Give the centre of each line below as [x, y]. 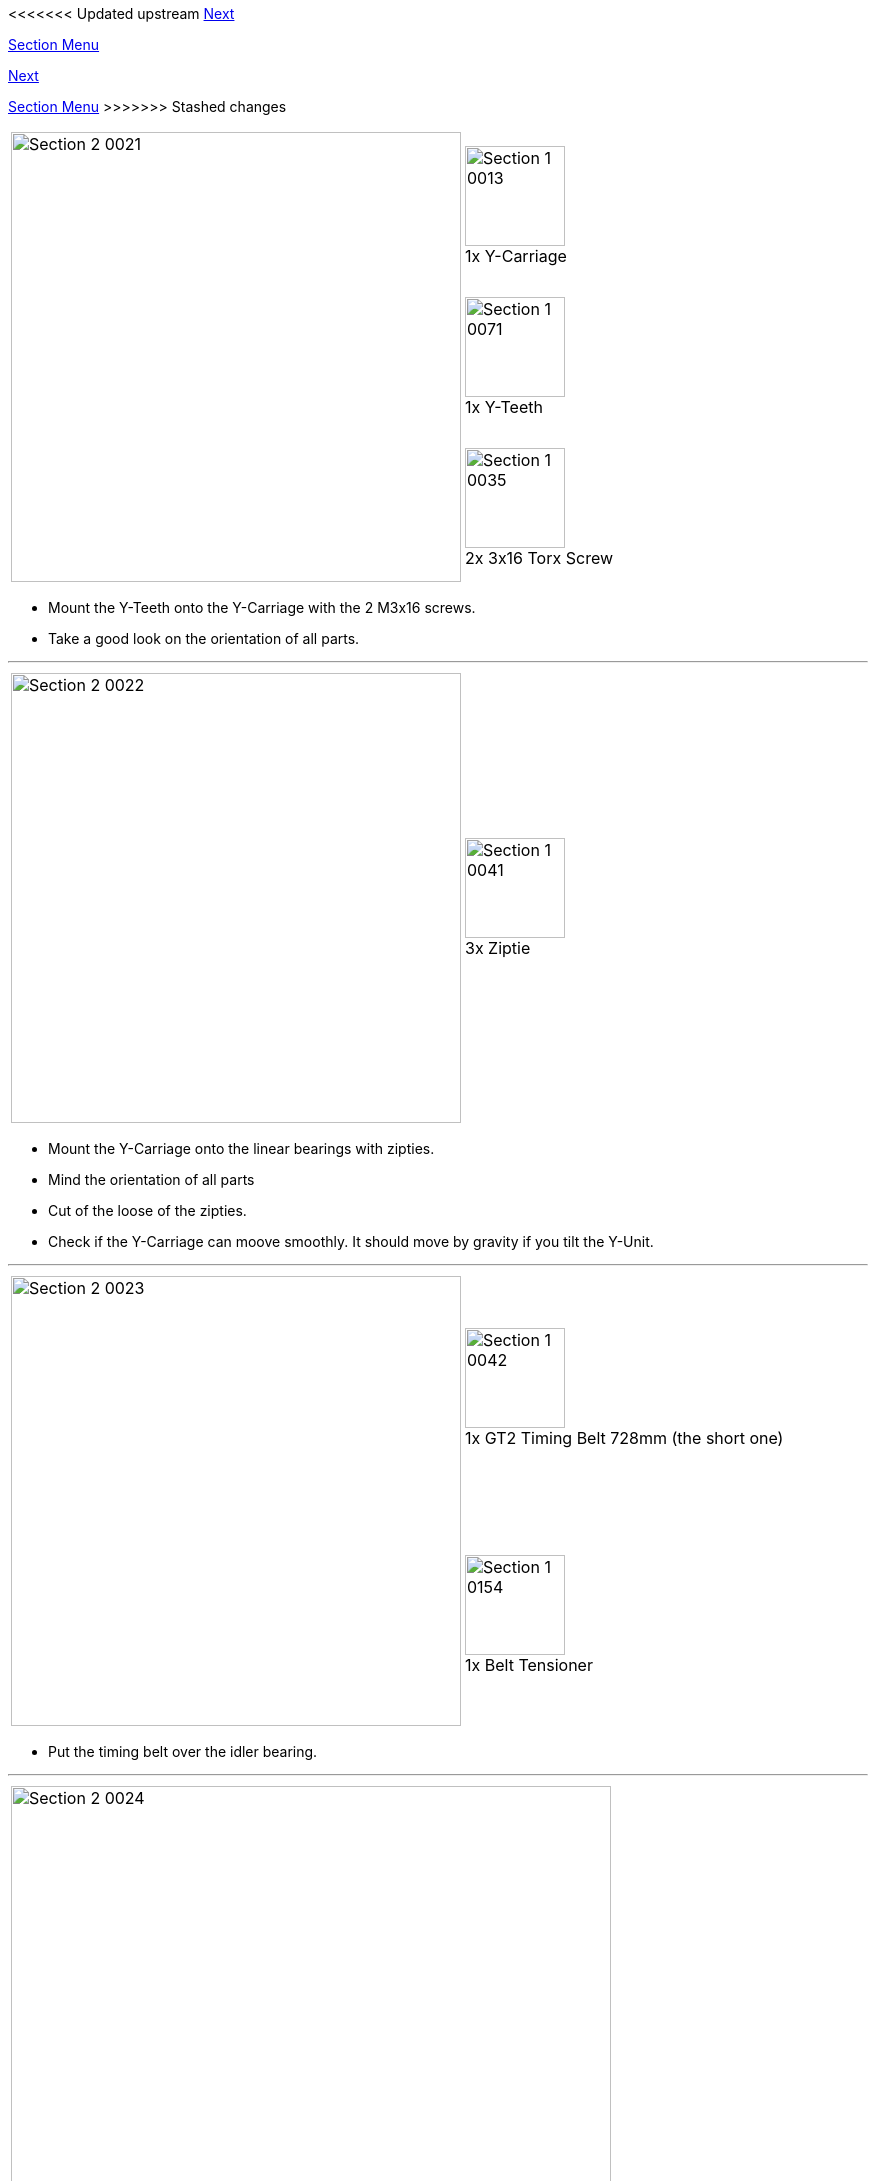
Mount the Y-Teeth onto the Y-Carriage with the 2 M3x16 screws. [262, 607]
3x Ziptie [498, 948]
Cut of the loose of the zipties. [147, 1210]
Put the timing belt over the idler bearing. [183, 1751]
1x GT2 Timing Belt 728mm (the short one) [624, 1437]
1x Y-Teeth [504, 406]
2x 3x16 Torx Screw [539, 558]
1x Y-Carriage [516, 255]
